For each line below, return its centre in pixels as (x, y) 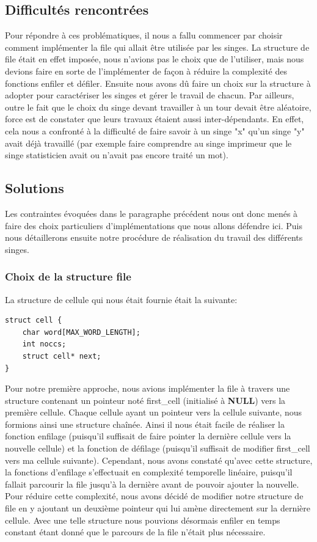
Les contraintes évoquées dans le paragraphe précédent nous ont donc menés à (151, 213)
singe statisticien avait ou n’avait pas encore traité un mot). (117, 155)
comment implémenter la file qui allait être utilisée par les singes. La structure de (157, 47)
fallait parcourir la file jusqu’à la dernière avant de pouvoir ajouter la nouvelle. (152, 484)
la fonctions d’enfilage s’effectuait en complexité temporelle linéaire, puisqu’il (149, 472)
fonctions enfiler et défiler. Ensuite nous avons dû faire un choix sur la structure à (158, 83)
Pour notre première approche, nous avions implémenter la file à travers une (148, 388)
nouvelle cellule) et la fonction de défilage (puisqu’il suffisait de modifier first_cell (158, 448)
